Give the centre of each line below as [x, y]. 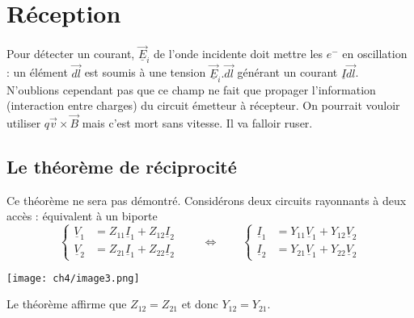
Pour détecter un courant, [71, 54]
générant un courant [287, 72]
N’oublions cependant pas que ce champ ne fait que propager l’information [191, 89]
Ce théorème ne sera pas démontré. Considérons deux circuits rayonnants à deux [207, 200]
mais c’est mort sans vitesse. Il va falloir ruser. [197, 123]
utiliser [24, 123]
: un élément [37, 72]
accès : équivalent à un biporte [82, 216]
